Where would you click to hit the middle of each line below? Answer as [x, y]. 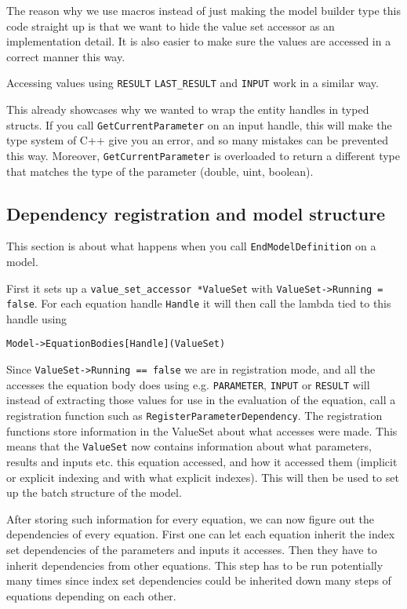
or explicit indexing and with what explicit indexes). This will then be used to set [203, 477]
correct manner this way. [66, 56]
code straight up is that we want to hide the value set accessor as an [171, 26]
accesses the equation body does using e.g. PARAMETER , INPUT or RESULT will [188, 384]
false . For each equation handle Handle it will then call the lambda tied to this [199, 303]
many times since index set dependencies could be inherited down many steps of [199, 580]
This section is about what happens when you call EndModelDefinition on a [191, 246]
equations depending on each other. [91, 595]
